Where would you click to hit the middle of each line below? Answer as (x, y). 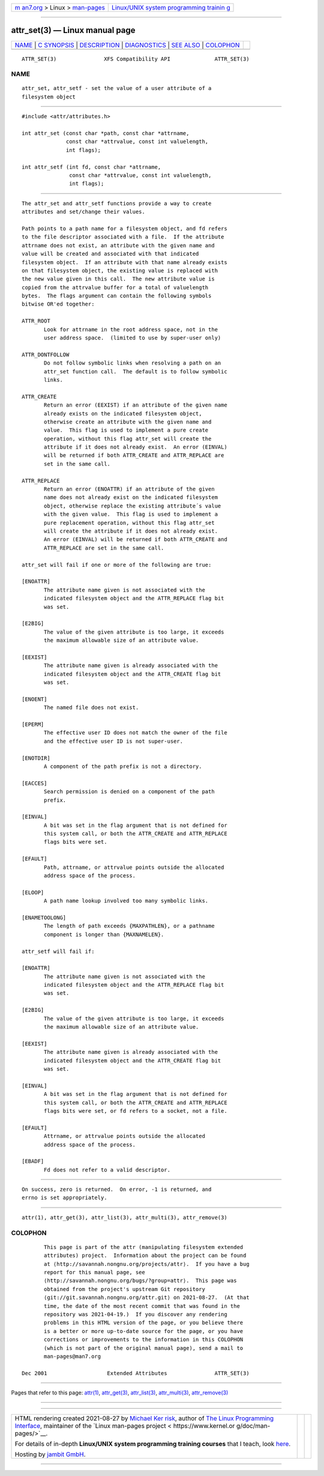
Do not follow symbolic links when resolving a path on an (133, 363)
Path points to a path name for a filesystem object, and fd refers (124, 228)
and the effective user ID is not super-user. (113, 741)
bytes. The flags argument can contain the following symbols (117, 296)
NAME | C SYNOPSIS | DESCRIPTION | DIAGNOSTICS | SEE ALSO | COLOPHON (127, 45)
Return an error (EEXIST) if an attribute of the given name (136, 405)
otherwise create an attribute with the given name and (128, 422)
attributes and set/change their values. (83, 212)
